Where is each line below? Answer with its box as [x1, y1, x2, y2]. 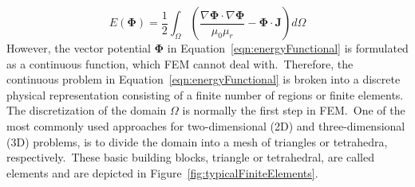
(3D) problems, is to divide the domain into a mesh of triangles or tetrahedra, [6, 133, 388, 150]
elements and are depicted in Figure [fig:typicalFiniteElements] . [6, 164, 318, 181]
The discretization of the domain [6, 102, 167, 119]
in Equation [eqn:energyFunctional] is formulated [167, 40, 409, 56]
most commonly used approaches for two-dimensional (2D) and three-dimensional [6, 117, 405, 134]
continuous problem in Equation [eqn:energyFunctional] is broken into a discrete [6, 71, 401, 88]
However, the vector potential [6, 40, 151, 56]
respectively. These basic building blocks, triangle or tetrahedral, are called [6, 149, 375, 166]
